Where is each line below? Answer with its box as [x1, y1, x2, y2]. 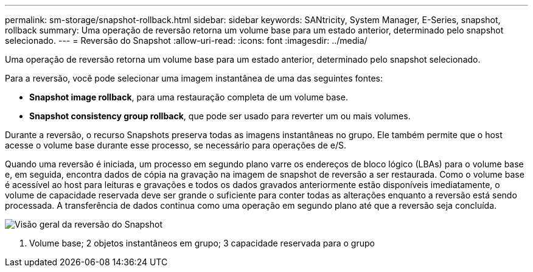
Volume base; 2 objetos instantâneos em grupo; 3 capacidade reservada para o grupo [29, 238, 375, 248]
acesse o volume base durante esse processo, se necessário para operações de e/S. [5, 140, 346, 150]
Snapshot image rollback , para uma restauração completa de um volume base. [29, 92, 348, 102]
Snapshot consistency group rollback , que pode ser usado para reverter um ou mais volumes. [29, 111, 411, 121]
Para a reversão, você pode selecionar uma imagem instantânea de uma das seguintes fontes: [5, 73, 383, 83]
